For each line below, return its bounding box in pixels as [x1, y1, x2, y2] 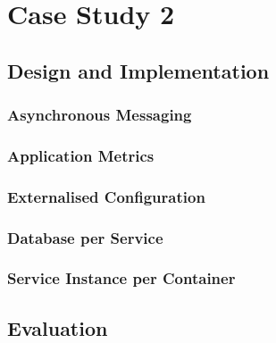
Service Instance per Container [7, 267, 236, 289]
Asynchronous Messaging [7, 104, 192, 126]
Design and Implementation [7, 56, 270, 84]
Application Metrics [7, 144, 155, 166]
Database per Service [7, 226, 163, 248]
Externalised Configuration [7, 185, 205, 207]
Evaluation [7, 314, 108, 341]
